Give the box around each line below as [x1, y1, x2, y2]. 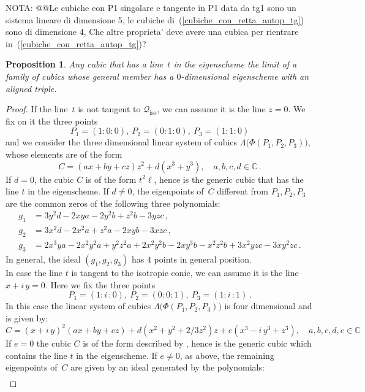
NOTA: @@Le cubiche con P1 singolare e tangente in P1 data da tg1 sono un [6, 1, 296, 13]
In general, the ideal [6, 253, 81, 266]
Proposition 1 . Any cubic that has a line [6, 58, 164, 71]
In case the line [6, 266, 63, 279]
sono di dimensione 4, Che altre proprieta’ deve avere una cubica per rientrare [6, 25, 299, 38]
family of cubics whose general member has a [6, 69, 174, 82]
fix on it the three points [6, 114, 98, 127]
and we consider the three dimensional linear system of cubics [6, 136, 238, 148]
